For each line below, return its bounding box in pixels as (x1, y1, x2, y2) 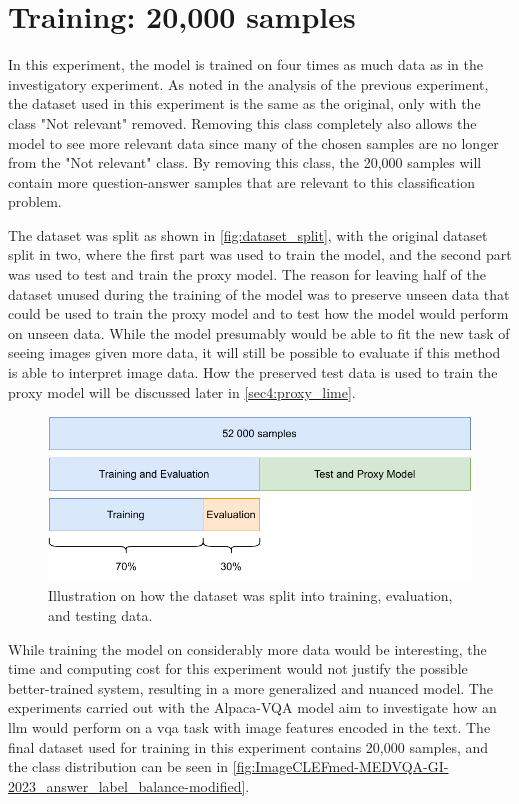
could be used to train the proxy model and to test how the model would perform (8, 303, 509, 324)
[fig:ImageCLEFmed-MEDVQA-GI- (232, 756, 449, 777)
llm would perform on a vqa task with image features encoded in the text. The (8, 716, 491, 737)
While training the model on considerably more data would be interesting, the (8, 638, 487, 659)
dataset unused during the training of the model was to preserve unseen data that (8, 283, 510, 304)
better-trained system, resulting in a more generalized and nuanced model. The (8, 677, 493, 698)
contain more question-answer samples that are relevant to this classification (8, 171, 475, 192)
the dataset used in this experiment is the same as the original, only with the (8, 93, 481, 114)
